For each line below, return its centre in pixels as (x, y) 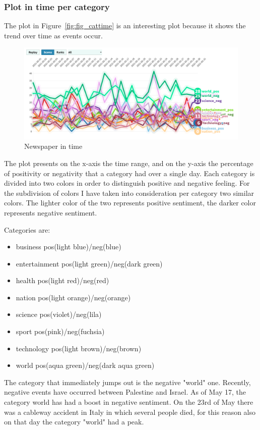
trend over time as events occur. (53, 35)
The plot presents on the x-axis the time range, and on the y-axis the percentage (129, 163)
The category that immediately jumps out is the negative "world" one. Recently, (127, 382)
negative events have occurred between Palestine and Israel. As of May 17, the (125, 392)
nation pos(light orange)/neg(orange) (73, 297)
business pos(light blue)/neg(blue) (69, 247)
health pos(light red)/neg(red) (62, 280)
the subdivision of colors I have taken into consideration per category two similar (129, 193)
